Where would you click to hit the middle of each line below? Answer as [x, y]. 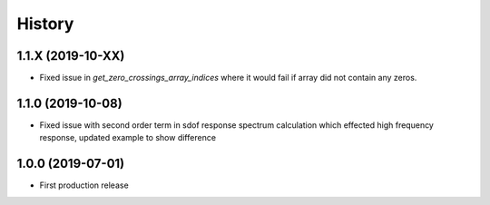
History [45, 24]
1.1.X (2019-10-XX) [71, 56]
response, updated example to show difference [128, 138]
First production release [84, 185]
